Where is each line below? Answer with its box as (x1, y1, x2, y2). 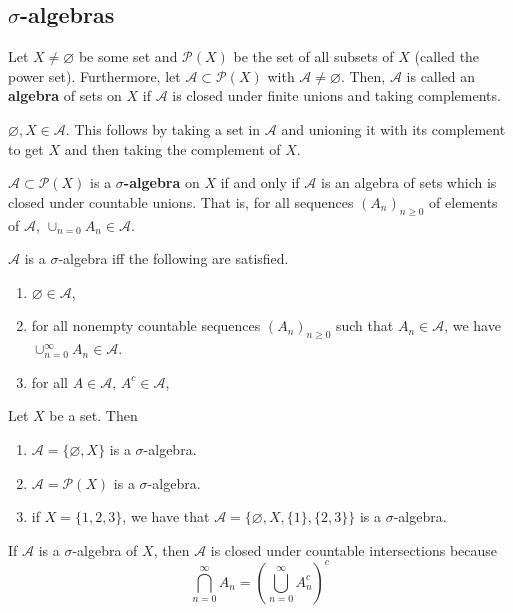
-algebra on (123, 172, 200, 193)
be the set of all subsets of (233, 46, 394, 67)
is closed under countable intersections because (210, 539, 498, 560)
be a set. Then (49, 405, 138, 426)
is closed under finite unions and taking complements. (172, 85, 501, 106)
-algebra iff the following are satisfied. (58, 248, 289, 269)
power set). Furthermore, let (8, 65, 181, 86)
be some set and (78, 46, 178, 67)
